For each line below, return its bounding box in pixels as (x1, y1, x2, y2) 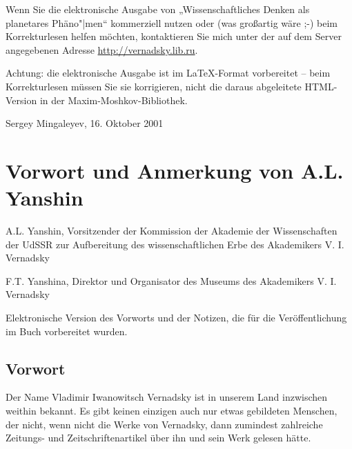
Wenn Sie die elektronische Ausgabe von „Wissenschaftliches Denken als (6, 2, 310, 16)
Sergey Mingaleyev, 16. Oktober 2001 (6, 116, 164, 130)
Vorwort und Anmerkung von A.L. (6, 156, 344, 184)
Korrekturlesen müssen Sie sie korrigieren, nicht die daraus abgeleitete (6, 79, 302, 93)
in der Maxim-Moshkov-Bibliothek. (39, 92, 188, 107)
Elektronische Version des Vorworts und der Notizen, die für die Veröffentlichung (6, 310, 347, 325)
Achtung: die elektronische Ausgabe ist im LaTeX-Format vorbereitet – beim (6, 66, 331, 80)
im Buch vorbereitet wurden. (6, 323, 128, 338)
